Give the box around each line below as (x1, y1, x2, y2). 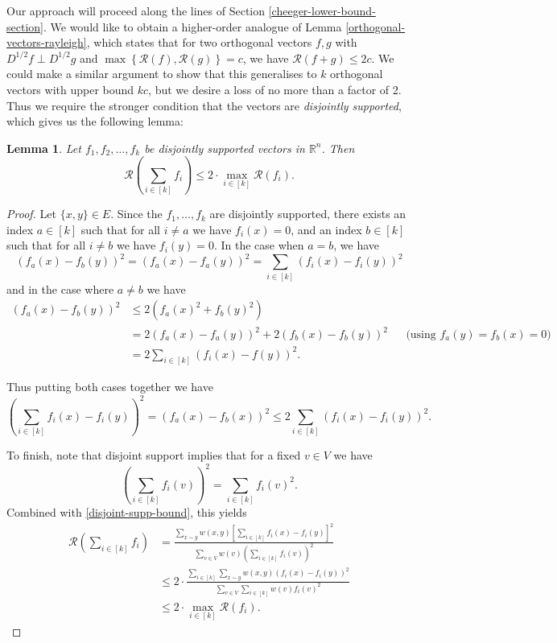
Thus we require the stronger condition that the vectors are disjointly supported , (6, 97, 402, 113)
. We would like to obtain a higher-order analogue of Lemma (43, 18, 342, 35)
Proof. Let (6, 205, 56, 222)
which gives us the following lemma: (6, 113, 184, 130)
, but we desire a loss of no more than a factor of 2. (148, 80, 402, 97)
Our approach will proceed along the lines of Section (6, 2, 266, 19)
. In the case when (213, 237, 304, 253)
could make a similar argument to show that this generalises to (6, 65, 317, 82)
